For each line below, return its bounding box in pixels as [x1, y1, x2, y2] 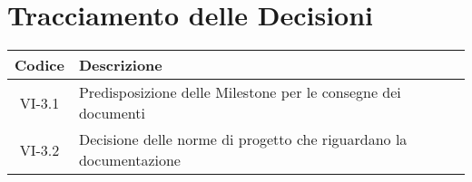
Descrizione [78, 54, 162, 76]
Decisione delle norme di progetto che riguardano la [78, 129, 408, 150]
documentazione [78, 149, 181, 171]
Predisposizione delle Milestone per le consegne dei [78, 81, 401, 103]
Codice [15, 54, 64, 76]
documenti [78, 102, 145, 124]
